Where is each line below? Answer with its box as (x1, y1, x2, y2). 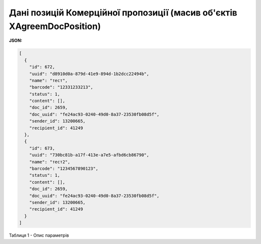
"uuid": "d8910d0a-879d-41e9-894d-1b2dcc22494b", (29, 71, 149, 76)
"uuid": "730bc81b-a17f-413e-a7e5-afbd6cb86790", (29, 152, 149, 158)
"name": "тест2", (29, 159, 71, 165)
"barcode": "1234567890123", (29, 166, 99, 171)
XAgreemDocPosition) (9, 21, 101, 31)
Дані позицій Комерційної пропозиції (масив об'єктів (9, 7, 237, 18)
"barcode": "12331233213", (29, 85, 94, 90)
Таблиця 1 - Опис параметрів (9, 232, 69, 238)
